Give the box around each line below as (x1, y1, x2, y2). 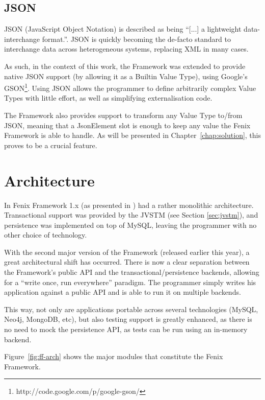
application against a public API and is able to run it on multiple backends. (4, 287, 241, 297)
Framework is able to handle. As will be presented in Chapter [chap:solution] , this (4, 130, 261, 140)
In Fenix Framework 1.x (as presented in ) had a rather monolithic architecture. (4, 199, 254, 210)
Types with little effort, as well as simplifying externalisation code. (4, 92, 213, 103)
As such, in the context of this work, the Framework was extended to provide (4, 60, 246, 71)
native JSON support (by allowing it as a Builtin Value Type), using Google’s (4, 70, 248, 81)
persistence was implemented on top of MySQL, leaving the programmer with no (4, 219, 257, 230)
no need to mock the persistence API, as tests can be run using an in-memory (4, 324, 248, 335)
